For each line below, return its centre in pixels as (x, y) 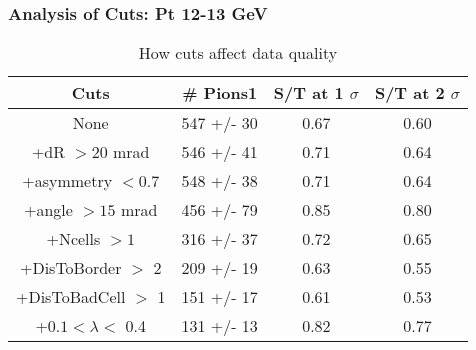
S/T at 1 (308, 93)
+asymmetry (67, 181)
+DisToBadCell (71, 297)
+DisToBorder (70, 268)
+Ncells (73, 239)
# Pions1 (220, 93)
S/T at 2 (409, 93)
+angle (48, 210)
